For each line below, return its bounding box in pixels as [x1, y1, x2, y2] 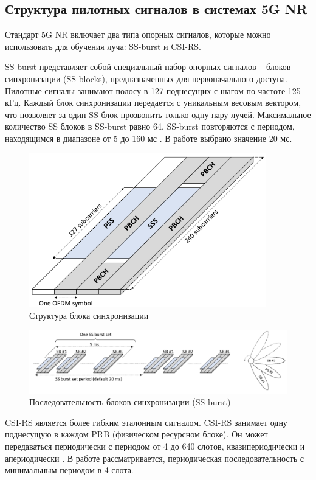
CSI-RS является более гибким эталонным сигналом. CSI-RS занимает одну [5, 416, 287, 428]
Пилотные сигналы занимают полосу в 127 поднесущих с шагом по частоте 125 [5, 84, 301, 97]
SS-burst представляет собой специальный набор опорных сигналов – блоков [5, 60, 291, 73]
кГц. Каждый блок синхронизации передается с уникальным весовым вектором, [5, 96, 301, 109]
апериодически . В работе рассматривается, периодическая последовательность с [5, 451, 304, 464]
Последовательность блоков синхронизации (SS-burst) [29, 395, 231, 408]
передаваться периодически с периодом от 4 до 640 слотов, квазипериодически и [5, 440, 305, 453]
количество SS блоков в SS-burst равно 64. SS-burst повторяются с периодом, [5, 120, 295, 133]
